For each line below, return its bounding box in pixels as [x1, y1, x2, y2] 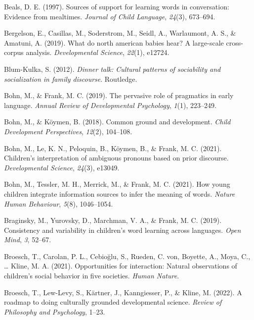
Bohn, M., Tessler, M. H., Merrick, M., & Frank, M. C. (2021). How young [4, 179, 230, 189]
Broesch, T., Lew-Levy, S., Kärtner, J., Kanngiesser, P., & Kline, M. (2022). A [4, 287, 242, 297]
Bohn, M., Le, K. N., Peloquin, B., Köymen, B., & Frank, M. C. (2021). [4, 143, 222, 153]
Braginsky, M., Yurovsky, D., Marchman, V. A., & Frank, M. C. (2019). [4, 215, 222, 225]
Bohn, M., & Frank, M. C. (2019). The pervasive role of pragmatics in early [4, 90, 234, 101]
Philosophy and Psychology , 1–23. [4, 306, 105, 317]
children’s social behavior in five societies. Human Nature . [4, 270, 179, 281]
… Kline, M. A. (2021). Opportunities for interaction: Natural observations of [4, 261, 237, 271]
